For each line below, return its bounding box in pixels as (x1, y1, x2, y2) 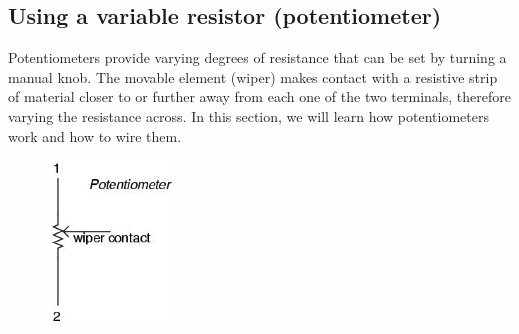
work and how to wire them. (8, 125, 182, 146)
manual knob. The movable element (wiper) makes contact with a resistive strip (8, 66, 498, 87)
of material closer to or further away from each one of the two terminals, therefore (8, 86, 511, 107)
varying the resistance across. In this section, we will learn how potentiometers (8, 105, 489, 126)
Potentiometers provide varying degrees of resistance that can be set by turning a (8, 47, 507, 68)
